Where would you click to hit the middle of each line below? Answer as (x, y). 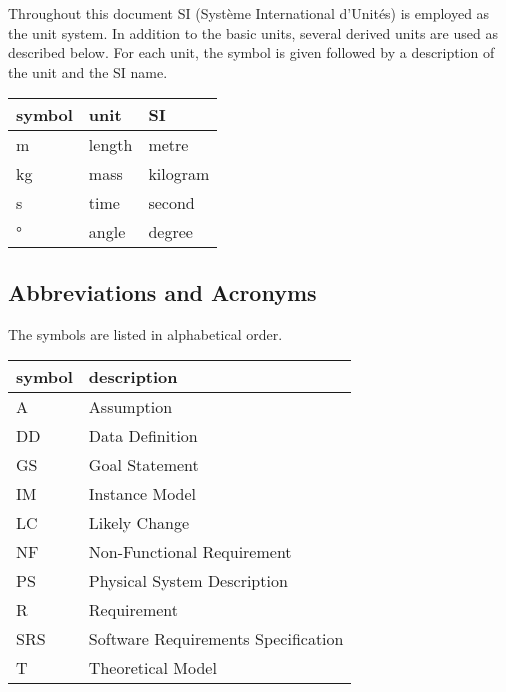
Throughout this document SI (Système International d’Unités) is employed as (249, 13)
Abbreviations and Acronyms (162, 291)
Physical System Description (188, 581)
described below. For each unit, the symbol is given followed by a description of (251, 52)
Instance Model (142, 494)
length (110, 145)
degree (170, 232)
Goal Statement (143, 465)
